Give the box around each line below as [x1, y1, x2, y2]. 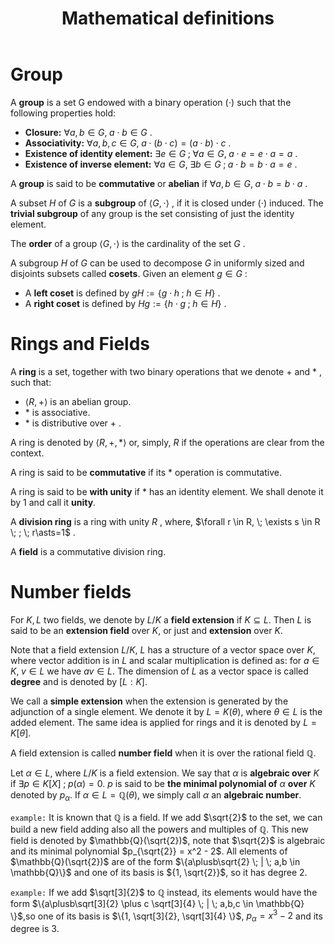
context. [10, 447, 45, 459]
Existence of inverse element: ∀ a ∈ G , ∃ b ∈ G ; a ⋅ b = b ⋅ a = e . [24, 158, 298, 170]
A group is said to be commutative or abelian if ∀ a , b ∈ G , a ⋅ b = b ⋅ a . [10, 177, 308, 189]
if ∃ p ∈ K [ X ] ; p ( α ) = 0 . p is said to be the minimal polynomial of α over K [10, 777, 316, 789]
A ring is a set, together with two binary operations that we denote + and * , [10, 365, 323, 377]
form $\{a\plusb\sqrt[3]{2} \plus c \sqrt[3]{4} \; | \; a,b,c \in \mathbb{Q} [10, 897, 305, 909]
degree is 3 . [10, 923, 60, 935]
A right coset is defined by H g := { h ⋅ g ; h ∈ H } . [24, 297, 227, 309]
